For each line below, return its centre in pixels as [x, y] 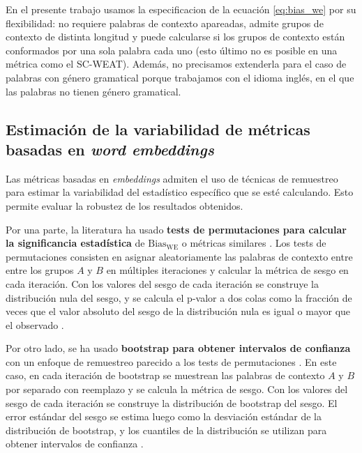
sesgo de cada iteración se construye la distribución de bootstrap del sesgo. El [172, 402]
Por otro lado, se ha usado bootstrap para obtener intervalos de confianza [178, 348]
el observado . [35, 324]
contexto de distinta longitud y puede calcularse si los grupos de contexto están [175, 37]
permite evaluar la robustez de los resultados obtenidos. [125, 205]
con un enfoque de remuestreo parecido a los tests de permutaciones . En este [171, 361]
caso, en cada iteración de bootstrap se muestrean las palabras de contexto [165, 375]
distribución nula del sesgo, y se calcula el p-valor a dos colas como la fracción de [179, 297]
